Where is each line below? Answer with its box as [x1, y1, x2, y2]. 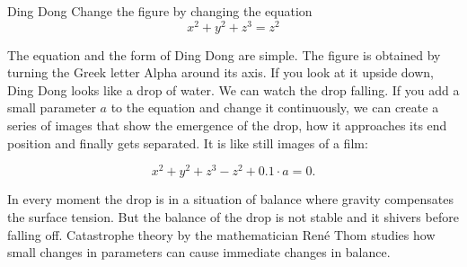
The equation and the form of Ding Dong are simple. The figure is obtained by [7, 45, 441, 64]
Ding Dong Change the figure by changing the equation [7, 2, 313, 20]
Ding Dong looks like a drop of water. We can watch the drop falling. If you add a [7, 80, 460, 99]
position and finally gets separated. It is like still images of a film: [7, 133, 368, 152]
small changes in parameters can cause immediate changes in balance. [7, 243, 391, 262]
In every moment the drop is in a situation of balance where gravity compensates [7, 190, 454, 209]
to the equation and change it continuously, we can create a [110, 98, 439, 117]
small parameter [7, 98, 96, 117]
